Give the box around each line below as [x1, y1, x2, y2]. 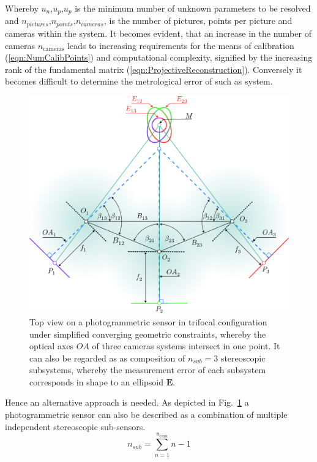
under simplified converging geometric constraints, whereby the [29, 327, 266, 340]
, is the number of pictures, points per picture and [103, 14, 293, 27]
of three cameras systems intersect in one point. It [92, 339, 280, 352]
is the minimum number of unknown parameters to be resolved [75, 2, 311, 14]
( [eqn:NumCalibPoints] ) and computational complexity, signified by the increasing [5, 51, 313, 64]
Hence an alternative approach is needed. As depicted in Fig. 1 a [5, 396, 249, 409]
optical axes [29, 339, 74, 352]
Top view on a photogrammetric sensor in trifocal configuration [29, 315, 267, 328]
